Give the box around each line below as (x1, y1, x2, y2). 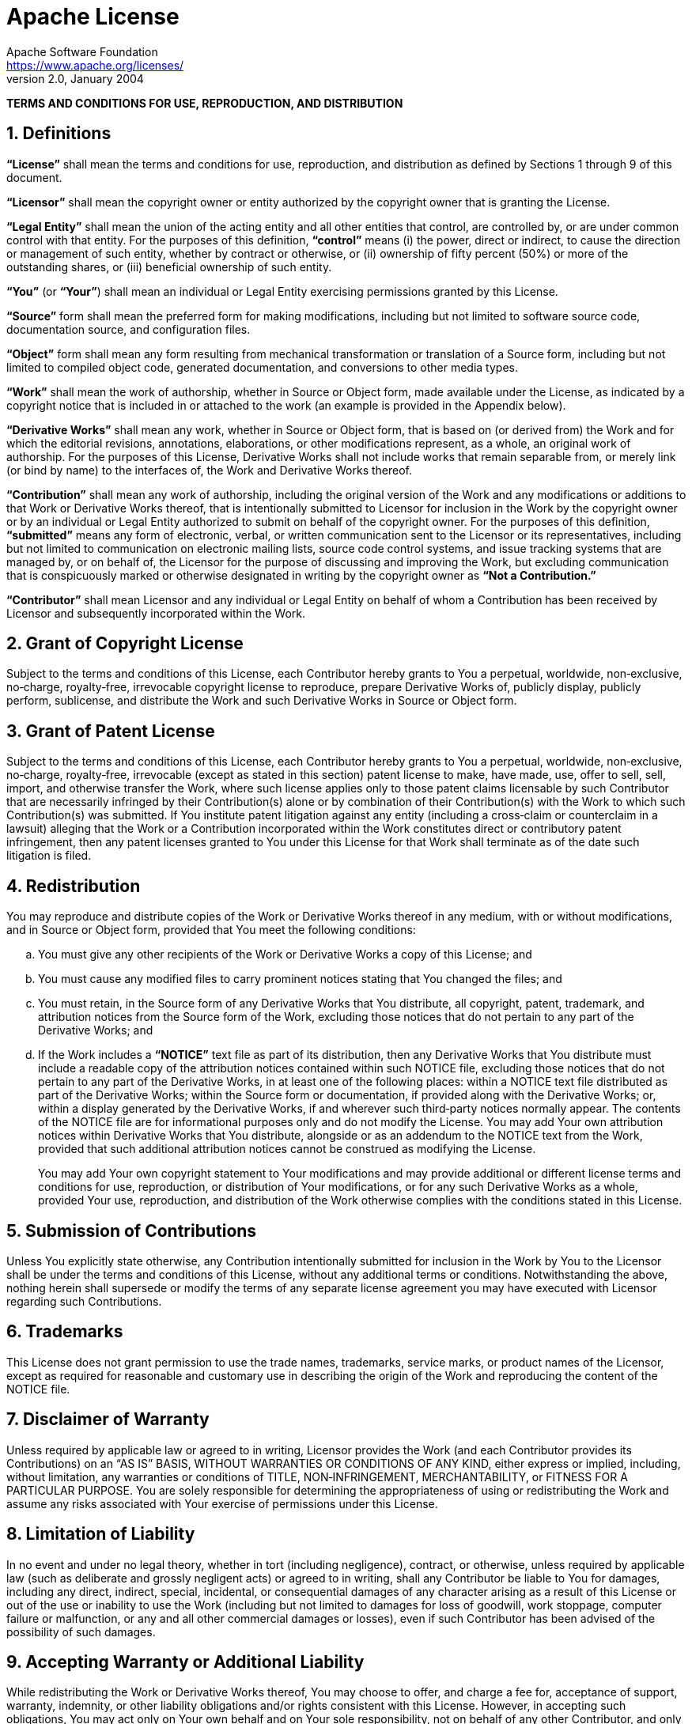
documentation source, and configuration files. (6, 322, 251, 336)
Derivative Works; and (38, 1023, 153, 1038)
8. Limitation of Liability (6, 1524, 195, 1544)
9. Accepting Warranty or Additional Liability (6, 1651, 365, 1672)
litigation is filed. (6, 849, 92, 863)
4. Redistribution (6, 875, 141, 896)
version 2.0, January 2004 (6, 71, 144, 85)
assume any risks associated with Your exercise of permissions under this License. (6, 1496, 438, 1510)
